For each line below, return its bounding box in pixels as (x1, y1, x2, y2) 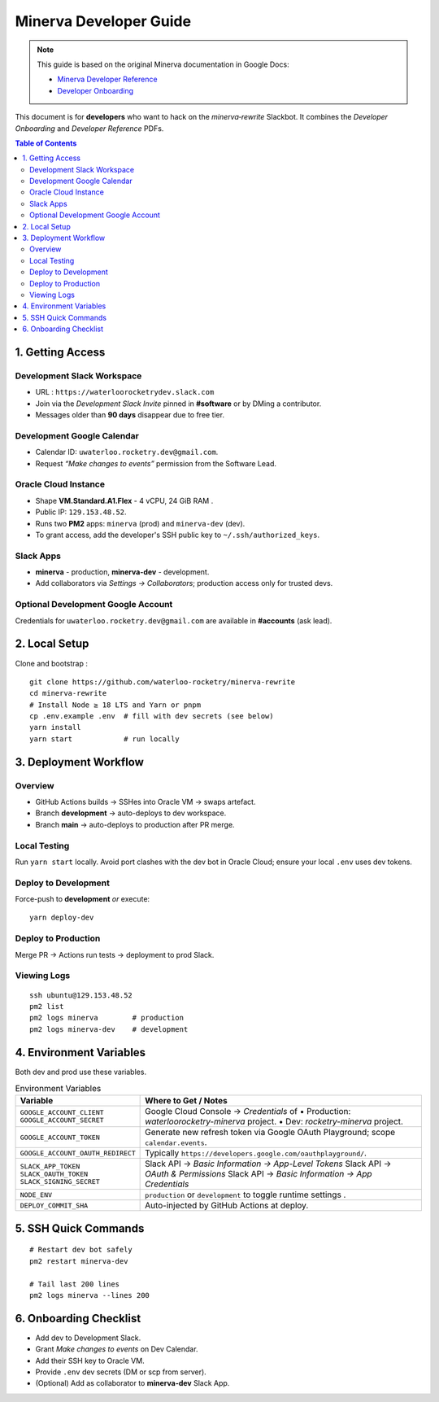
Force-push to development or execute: (15, 894, 150, 904)
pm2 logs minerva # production (29, 1013, 185, 1023)
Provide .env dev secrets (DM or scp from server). (35, 1367, 206, 1377)
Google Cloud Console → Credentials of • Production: (145, 1106, 351, 1117)
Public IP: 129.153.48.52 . (35, 507, 127, 517)
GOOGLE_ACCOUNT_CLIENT (20, 1108, 105, 1117)
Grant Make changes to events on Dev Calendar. (35, 1344, 198, 1354)
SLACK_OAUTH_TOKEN (20, 1169, 89, 1178)
